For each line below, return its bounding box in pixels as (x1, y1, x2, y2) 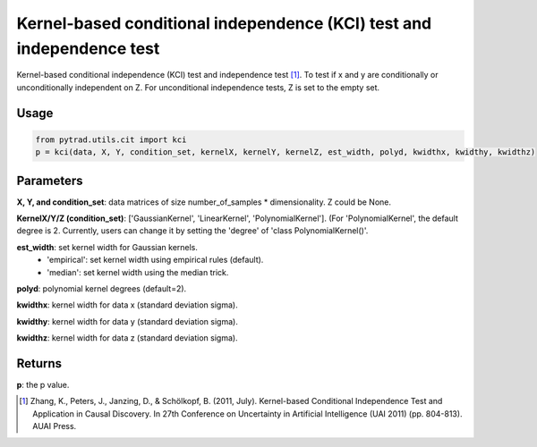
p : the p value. (16, 380, 70, 391)
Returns (16, 356, 63, 371)
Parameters (16, 173, 83, 188)
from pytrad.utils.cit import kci (35, 134, 187, 145)
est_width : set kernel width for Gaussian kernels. (16, 241, 199, 252)
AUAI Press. (32, 421, 77, 432)
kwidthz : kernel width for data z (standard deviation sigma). (16, 333, 238, 343)
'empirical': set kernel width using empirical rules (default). (47, 255, 264, 266)
